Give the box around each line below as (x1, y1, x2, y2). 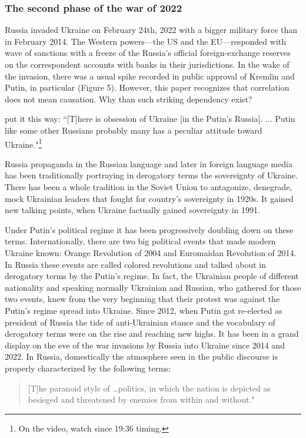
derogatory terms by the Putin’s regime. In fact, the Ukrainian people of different (5, 270, 299, 282)
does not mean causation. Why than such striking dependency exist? (5, 92, 252, 105)
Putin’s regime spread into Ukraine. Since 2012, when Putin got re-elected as (5, 304, 282, 316)
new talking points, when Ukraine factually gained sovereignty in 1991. (5, 204, 260, 216)
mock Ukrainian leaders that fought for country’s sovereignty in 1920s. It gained (5, 192, 294, 204)
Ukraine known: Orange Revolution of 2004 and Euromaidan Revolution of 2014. (5, 246, 297, 258)
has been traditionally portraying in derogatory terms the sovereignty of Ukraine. (5, 169, 298, 181)
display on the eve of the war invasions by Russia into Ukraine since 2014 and (5, 339, 285, 351)
